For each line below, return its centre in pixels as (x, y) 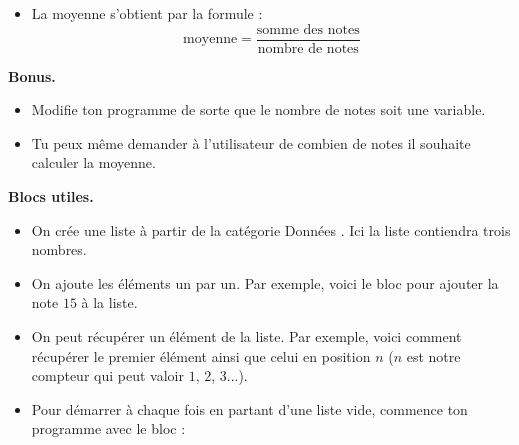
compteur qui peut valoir (107, 375)
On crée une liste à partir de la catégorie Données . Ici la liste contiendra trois (271, 229)
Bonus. (32, 75)
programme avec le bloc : (108, 428)
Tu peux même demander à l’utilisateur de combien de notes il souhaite (251, 142)
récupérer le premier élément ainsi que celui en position (201, 355)
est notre (433, 355)
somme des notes (308, 29)
